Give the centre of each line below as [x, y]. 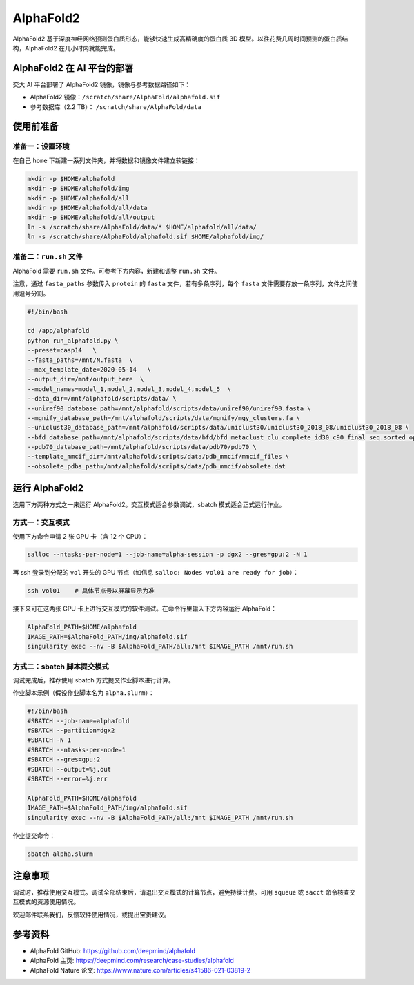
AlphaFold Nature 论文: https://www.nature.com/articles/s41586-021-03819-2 [140, 970]
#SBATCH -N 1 [49, 740]
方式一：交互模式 [41, 523]
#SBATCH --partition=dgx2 [71, 731]
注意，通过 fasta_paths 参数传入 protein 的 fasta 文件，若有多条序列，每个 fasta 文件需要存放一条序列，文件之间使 [185, 284]
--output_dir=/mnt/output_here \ [86, 379]
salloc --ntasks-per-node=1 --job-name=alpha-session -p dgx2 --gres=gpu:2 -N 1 [167, 555]
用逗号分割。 [31, 293]
